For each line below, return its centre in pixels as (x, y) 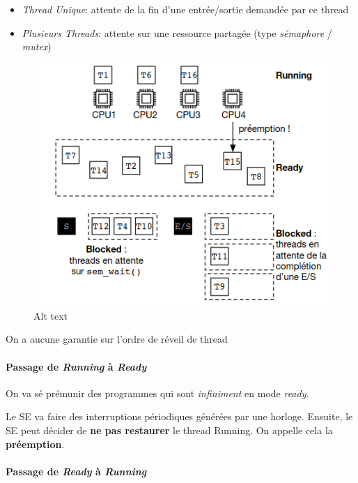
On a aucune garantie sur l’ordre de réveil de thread (117, 339)
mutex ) (37, 46)
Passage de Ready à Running (76, 471)
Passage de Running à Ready (76, 366)
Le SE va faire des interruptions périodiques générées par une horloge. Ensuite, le (179, 416)
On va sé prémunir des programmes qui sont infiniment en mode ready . (157, 393)
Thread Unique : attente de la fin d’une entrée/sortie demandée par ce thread (185, 9)
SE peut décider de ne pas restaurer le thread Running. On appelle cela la (169, 430)
